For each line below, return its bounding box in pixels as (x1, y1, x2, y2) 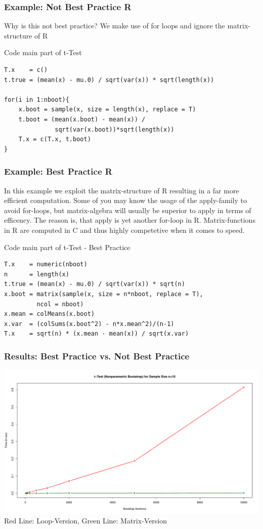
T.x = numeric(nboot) (4, 261, 87, 268)
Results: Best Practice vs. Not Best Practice (4, 349, 190, 362)
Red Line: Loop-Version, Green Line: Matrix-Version (4, 515, 167, 526)
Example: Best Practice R (4, 165, 112, 178)
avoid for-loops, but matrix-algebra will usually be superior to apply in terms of (4, 205, 251, 215)
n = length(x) (4, 270, 69, 278)
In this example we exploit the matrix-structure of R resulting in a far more (4, 185, 239, 195)
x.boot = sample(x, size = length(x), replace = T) (18, 106, 196, 113)
